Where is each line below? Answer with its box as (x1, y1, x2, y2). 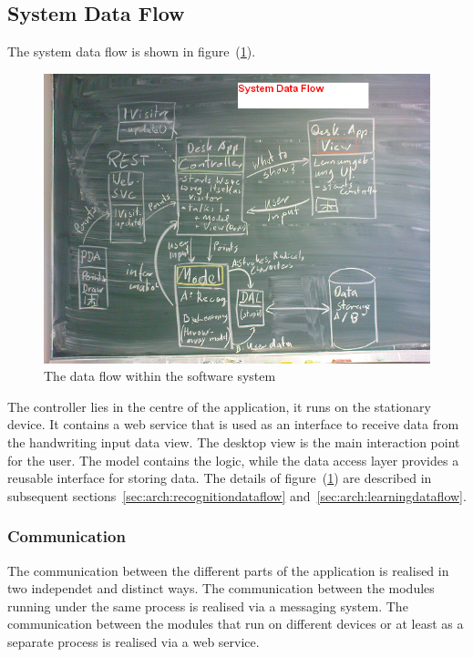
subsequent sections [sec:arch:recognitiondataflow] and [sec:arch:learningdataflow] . (7, 486, 467, 505)
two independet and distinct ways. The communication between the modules (7, 579, 435, 598)
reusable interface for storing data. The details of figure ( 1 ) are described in (7, 468, 432, 488)
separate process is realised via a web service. (7, 631, 260, 651)
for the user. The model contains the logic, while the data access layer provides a (7, 450, 459, 469)
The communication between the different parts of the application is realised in (7, 560, 449, 580)
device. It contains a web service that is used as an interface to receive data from (7, 415, 459, 434)
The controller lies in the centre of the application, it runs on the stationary (7, 396, 431, 416)
